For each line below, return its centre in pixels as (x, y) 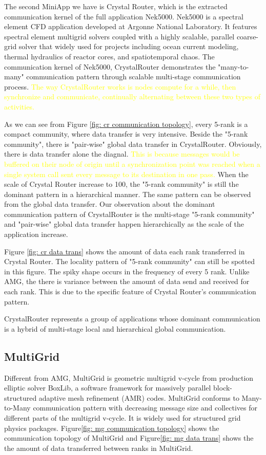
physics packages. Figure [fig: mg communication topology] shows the (112, 428)
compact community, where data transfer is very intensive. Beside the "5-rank (126, 134)
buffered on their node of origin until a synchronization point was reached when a (132, 164)
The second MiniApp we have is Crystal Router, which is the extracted (116, 6)
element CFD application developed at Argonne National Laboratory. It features (131, 26)
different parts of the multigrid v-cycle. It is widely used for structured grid (122, 417)
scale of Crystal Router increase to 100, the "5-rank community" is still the (121, 184)
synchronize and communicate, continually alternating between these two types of (132, 96)
